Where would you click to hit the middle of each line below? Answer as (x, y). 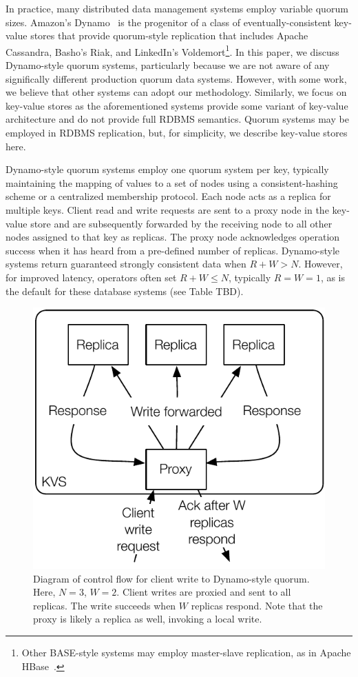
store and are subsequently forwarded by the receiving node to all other (181, 223)
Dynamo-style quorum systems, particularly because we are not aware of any (168, 65)
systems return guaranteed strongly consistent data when (126, 264)
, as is (333, 277)
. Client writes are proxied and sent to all (204, 592)
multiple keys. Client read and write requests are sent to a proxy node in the (167, 209)
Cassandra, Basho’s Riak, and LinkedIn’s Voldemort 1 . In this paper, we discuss (172, 50)
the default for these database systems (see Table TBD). (125, 291)
